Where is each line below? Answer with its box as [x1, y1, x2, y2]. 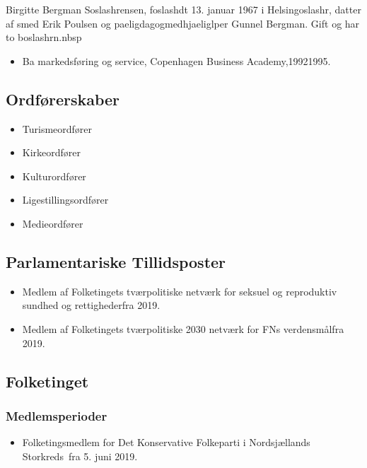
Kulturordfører [22, 168, 86, 183]
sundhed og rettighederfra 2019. [22, 298, 161, 312]
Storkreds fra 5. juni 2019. [22, 448, 138, 463]
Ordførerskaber [6, 88, 120, 110]
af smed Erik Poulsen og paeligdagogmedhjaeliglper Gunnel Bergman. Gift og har [6, 16, 360, 30]
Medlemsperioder [6, 406, 107, 424]
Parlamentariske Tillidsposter [6, 250, 226, 272]
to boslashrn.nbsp [6, 30, 82, 45]
